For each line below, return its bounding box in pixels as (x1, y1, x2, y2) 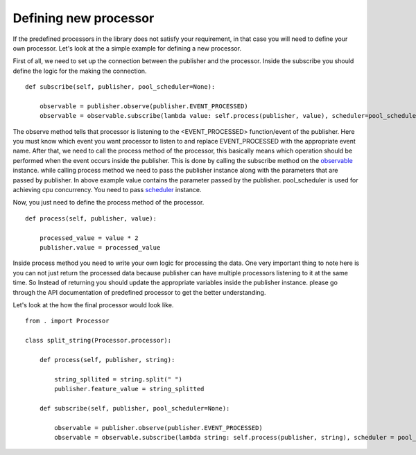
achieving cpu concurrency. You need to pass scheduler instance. (12, 186, 202, 194)
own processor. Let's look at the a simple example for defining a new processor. (12, 44, 242, 52)
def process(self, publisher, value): (25, 214, 157, 222)
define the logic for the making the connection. (12, 67, 147, 75)
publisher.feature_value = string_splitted (54, 385, 205, 393)
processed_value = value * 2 (39, 234, 139, 242)
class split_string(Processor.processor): (25, 336, 172, 345)
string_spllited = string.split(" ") (54, 375, 183, 383)
